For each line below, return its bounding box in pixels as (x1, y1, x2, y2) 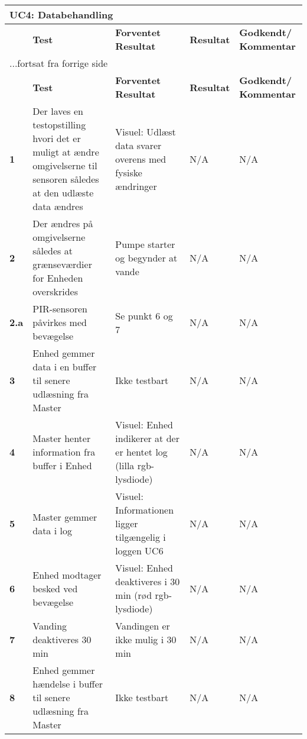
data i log (32, 523, 72, 537)
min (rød (115, 588, 152, 602)
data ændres (32, 199, 83, 213)
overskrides (32, 285, 78, 298)
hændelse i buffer (32, 677, 103, 690)
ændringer (115, 179, 157, 193)
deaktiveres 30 (32, 632, 92, 646)
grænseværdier (32, 257, 92, 271)
